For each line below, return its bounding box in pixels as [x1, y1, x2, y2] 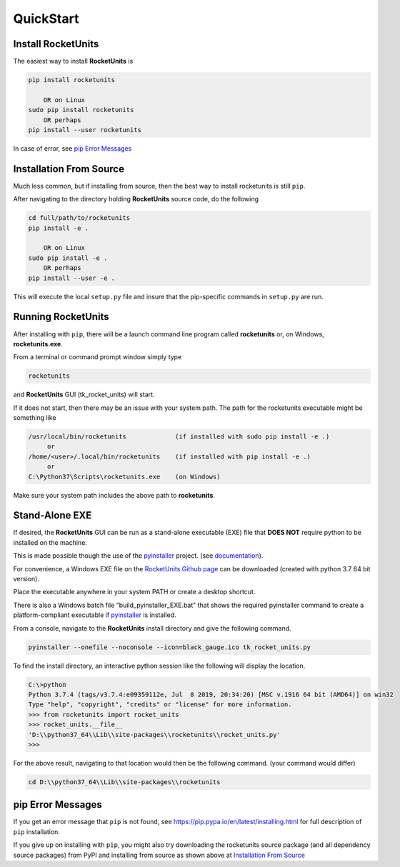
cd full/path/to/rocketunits [28, 214, 131, 222]
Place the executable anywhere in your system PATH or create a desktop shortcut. [13, 588, 256, 596]
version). [13, 575, 39, 583]
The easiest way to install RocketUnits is [13, 57, 134, 66]
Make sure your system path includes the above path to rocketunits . [13, 491, 216, 499]
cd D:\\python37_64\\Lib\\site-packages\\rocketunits [28, 778, 221, 786]
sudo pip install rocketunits [28, 106, 134, 114]
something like [13, 414, 56, 422]
